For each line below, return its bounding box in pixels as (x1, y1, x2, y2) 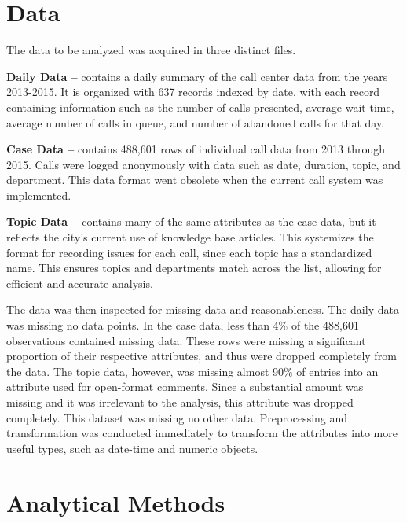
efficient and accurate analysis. (6, 274, 153, 291)
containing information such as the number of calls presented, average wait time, (6, 98, 394, 115)
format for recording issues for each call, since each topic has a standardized (6, 244, 372, 260)
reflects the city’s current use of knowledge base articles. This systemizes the (6, 229, 374, 245)
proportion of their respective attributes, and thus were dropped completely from (6, 348, 397, 364)
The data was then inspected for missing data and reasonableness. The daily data (6, 301, 399, 318)
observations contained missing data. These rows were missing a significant (6, 332, 366, 348)
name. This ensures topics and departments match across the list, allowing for (6, 260, 382, 276)
